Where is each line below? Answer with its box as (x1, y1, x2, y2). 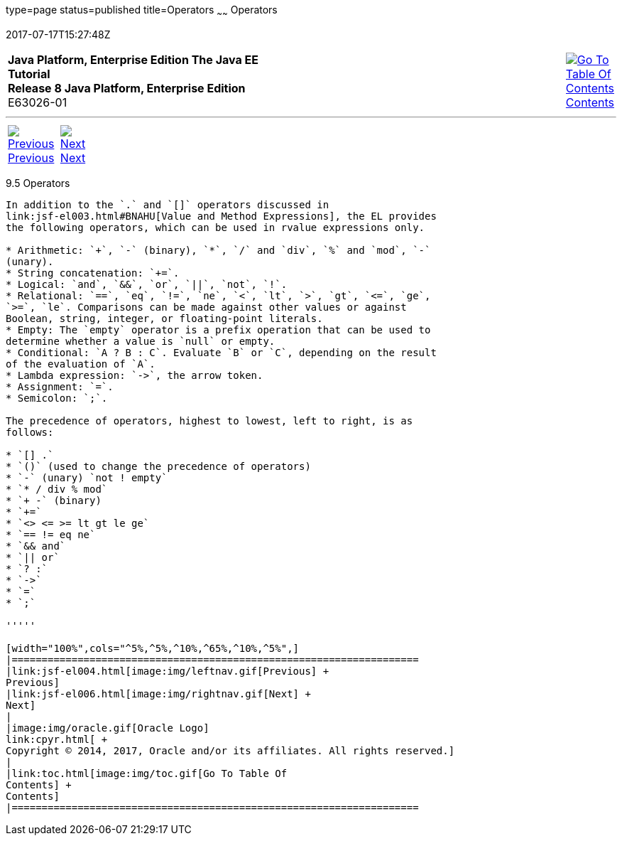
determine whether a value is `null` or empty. (6, 335, 275, 347)
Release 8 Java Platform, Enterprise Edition (8, 80, 246, 95)
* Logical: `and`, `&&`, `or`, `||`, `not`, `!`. (6, 278, 288, 290)
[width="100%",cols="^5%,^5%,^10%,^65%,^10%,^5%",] (6, 642, 300, 654)
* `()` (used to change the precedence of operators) (6, 460, 311, 472)
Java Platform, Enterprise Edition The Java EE (8, 52, 258, 67)
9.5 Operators (6, 176, 70, 189)
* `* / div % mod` (6, 483, 108, 495)
